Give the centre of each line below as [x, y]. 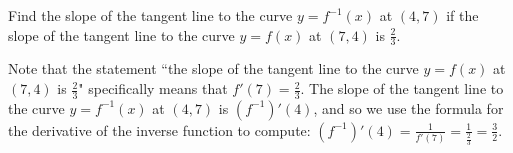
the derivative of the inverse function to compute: [159, 129]
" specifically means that [153, 88]
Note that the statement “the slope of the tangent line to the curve [213, 68]
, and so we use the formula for [408, 107]
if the [462, 15]
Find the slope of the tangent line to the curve [150, 15]
